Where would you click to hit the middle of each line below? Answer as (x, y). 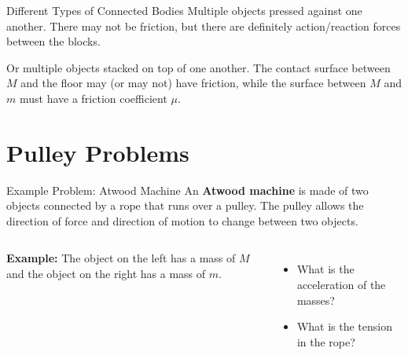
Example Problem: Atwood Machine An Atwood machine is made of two (187, 190)
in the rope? (326, 341)
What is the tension (345, 326)
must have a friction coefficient (93, 98)
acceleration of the (341, 285)
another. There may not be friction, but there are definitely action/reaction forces (204, 26)
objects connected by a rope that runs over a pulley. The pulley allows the (185, 205)
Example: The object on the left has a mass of (121, 258)
